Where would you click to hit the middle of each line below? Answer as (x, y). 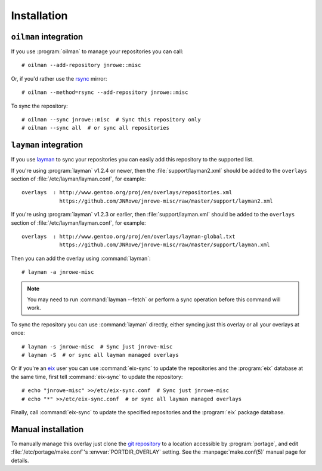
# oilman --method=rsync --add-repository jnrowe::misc (105, 92)
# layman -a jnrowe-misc (58, 272)
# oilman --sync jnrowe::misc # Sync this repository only (111, 120)
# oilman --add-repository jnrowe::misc (81, 65)
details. (20, 460)
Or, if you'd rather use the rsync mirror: (59, 78)
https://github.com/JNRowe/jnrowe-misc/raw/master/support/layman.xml (165, 245)
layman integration (47, 145)
